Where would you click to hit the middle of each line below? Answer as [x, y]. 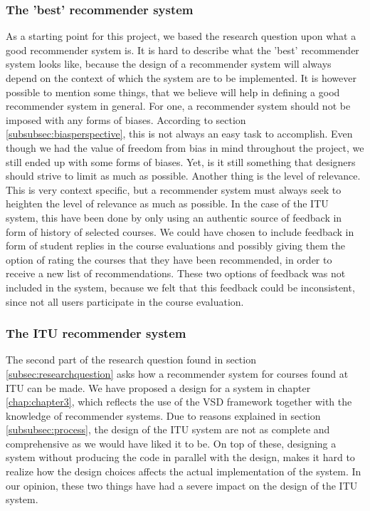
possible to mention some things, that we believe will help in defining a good [173, 92]
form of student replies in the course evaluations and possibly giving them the [175, 246]
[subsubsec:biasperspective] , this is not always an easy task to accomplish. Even [179, 134]
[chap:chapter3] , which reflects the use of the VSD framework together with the [179, 402]
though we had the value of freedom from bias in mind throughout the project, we [185, 147]
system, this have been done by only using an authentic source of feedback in [174, 217]
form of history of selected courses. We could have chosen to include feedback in [180, 231]
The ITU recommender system [96, 333]
